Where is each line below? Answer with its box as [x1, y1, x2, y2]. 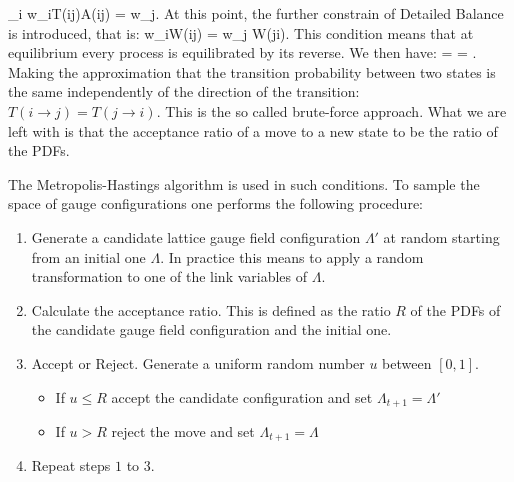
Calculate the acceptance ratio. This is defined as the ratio [31, 299, 391, 320]
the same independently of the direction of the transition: [8, 81, 360, 102]
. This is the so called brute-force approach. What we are [156, 100, 507, 121]
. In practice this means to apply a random [160, 246, 424, 267]
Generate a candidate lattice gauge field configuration [31, 226, 361, 247]
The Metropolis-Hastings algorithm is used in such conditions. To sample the [8, 173, 480, 194]
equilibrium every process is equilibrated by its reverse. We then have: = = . [8, 42, 477, 63]
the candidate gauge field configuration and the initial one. [31, 319, 392, 340]
